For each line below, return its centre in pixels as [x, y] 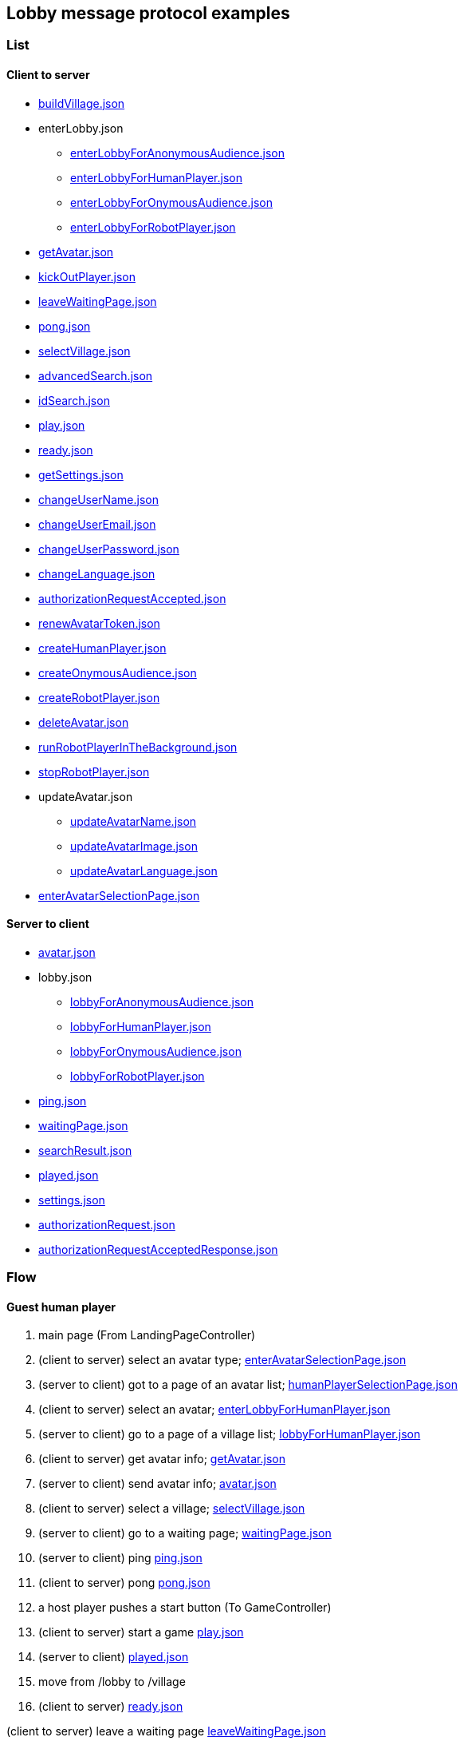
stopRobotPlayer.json [94, 771]
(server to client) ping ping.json [120, 1558]
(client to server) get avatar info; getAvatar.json [162, 1459]
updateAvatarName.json [134, 821]
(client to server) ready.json [111, 1707]
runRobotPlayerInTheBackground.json [138, 747]
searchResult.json [85, 1150]
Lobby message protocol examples [148, 13]
